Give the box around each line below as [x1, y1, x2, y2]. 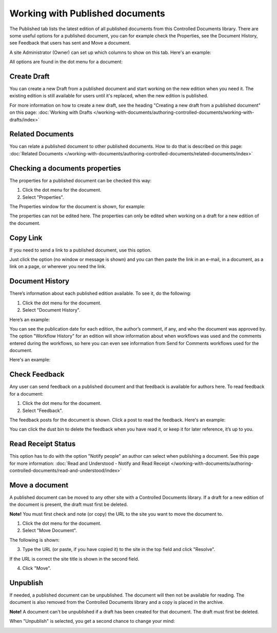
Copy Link [9, 233, 43, 242]
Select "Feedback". [22, 407, 63, 414]
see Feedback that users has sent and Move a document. [9, 40, 131, 46]
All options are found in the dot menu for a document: [9, 59, 123, 65]
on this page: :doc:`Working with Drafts [9, 109, 92, 115]
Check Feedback [9, 370, 65, 379]
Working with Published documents [9, 8, 165, 19]
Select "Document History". [22, 307, 81, 313]
